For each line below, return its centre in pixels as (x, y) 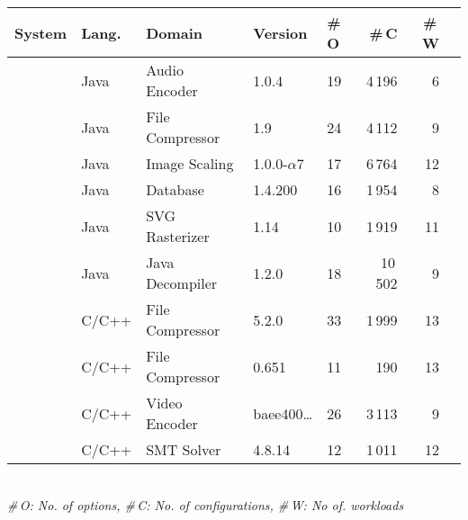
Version (280, 32)
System (41, 32)
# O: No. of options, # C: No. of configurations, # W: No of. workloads (206, 504)
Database (175, 189)
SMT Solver (184, 449)
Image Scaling (190, 163)
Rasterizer (178, 236)
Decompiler (182, 283)
